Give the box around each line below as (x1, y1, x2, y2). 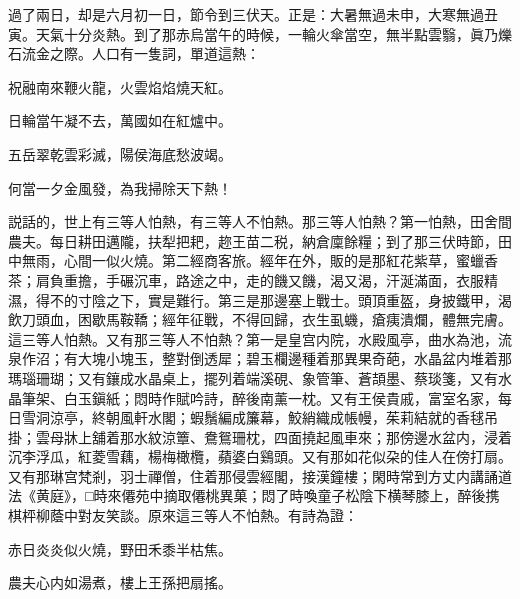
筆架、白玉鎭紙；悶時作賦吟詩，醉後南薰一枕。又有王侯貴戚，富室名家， (21, 387, 498, 408)
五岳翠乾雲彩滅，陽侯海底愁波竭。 (8, 143, 232, 164)
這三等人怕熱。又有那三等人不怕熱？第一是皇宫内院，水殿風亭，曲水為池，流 (8, 328, 512, 349)
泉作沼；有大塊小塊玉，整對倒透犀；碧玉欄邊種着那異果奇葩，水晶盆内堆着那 (8, 348, 512, 369)
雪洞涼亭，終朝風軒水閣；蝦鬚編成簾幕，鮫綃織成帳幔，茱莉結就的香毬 (21, 407, 484, 428)
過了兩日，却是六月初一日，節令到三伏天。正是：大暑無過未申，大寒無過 (8, 4, 484, 24)
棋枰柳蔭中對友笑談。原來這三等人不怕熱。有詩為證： (8, 505, 358, 526)
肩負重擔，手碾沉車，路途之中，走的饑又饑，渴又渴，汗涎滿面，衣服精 (35, 269, 498, 290)
